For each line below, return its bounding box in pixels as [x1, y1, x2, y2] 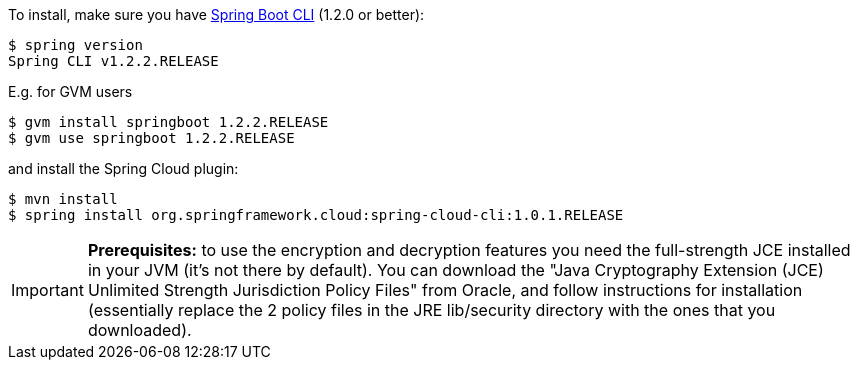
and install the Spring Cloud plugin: [8, 160, 239, 177]
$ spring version [8, 37, 143, 53]
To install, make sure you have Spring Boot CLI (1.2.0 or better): [8, 6, 425, 23]
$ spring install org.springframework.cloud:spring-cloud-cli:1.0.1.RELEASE [8, 207, 624, 223]
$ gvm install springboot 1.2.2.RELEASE [8, 114, 329, 130]
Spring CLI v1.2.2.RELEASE [8, 53, 219, 69]
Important [11, 280, 84, 300]
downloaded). [87, 320, 192, 340]
